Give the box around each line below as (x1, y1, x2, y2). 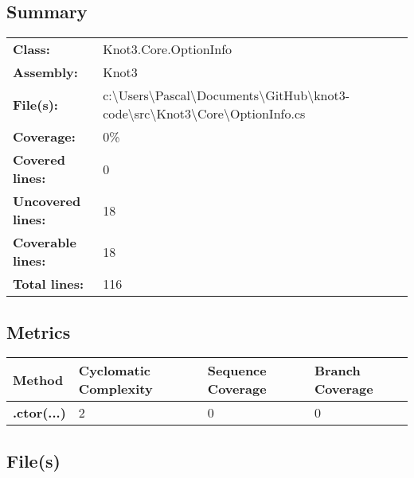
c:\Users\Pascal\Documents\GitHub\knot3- (103, 86, 350, 105)
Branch (314, 361, 361, 380)
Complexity (78, 379, 153, 398)
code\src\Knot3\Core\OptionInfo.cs (103, 104, 306, 123)
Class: (13, 40, 50, 59)
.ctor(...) (13, 403, 66, 422)
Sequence (207, 361, 267, 380)
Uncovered (13, 192, 81, 211)
